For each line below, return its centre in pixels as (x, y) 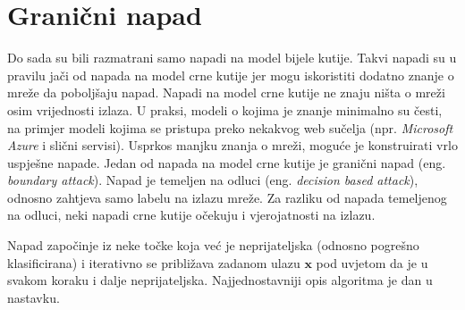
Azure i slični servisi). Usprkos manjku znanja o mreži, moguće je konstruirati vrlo (232, 145)
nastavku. (34, 297)
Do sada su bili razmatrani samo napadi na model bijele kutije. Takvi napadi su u (232, 58)
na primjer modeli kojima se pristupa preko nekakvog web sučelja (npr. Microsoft (230, 127)
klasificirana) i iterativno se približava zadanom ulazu (154, 262)
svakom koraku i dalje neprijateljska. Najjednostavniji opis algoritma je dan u (220, 280)
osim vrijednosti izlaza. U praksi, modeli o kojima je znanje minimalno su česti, (225, 109)
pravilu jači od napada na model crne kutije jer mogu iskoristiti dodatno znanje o (231, 75)
